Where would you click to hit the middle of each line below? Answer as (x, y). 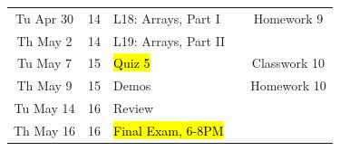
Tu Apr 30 (44, 18)
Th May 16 (45, 130)
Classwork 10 (288, 63)
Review (134, 108)
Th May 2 (44, 40)
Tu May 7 (44, 63)
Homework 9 (288, 18)
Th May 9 (44, 85)
